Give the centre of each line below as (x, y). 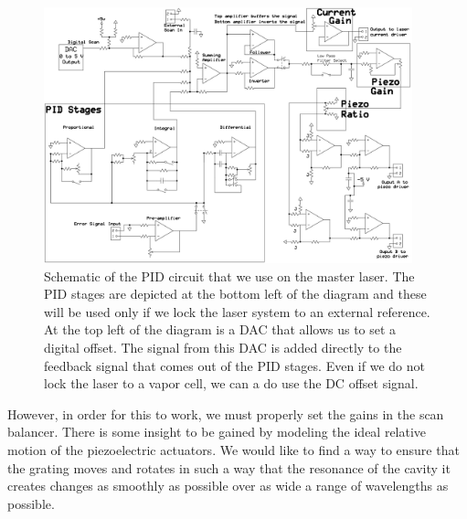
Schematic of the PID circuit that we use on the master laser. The (229, 275)
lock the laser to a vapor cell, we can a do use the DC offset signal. (231, 383)
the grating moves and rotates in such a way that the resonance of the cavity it (229, 467)
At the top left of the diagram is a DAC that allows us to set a (220, 329)
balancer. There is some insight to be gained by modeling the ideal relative (217, 432)
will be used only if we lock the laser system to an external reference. (237, 311)
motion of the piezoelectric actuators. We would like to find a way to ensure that (233, 450)
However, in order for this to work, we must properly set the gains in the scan (226, 413)
